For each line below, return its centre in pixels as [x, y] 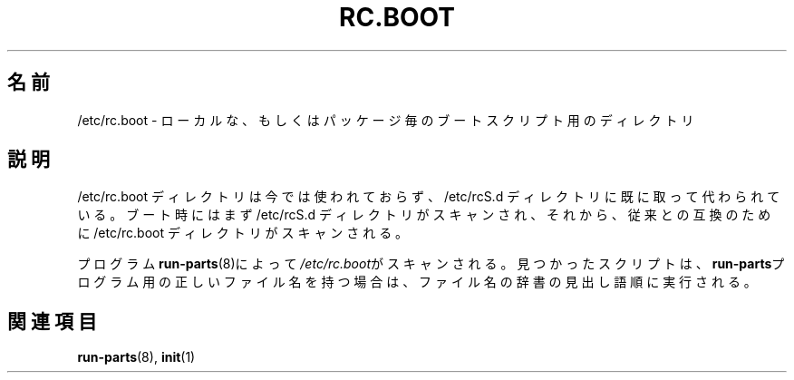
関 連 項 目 [52, 321]
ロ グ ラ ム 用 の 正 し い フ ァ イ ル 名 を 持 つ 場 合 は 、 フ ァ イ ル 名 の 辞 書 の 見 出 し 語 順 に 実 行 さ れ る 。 [417, 282]
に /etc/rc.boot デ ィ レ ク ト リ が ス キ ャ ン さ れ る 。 [243, 233]
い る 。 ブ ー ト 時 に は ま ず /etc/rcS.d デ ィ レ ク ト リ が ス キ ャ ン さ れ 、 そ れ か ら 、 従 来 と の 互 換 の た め [424, 215]
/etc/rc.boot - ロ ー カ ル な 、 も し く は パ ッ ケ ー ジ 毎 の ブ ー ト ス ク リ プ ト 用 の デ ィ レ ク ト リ [386, 120]
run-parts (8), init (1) [136, 357]
